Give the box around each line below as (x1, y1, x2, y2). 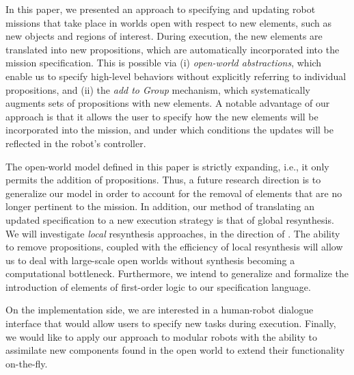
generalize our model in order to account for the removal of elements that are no (5, 185, 342, 200)
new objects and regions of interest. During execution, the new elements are (5, 29, 323, 43)
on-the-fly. (5, 356, 48, 370)
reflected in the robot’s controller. (5, 135, 146, 150)
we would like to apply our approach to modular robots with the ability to (5, 329, 318, 344)
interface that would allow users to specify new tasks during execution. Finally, (5, 316, 336, 331)
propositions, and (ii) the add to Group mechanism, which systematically (5, 82, 310, 96)
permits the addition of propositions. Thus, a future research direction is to (5, 172, 321, 187)
